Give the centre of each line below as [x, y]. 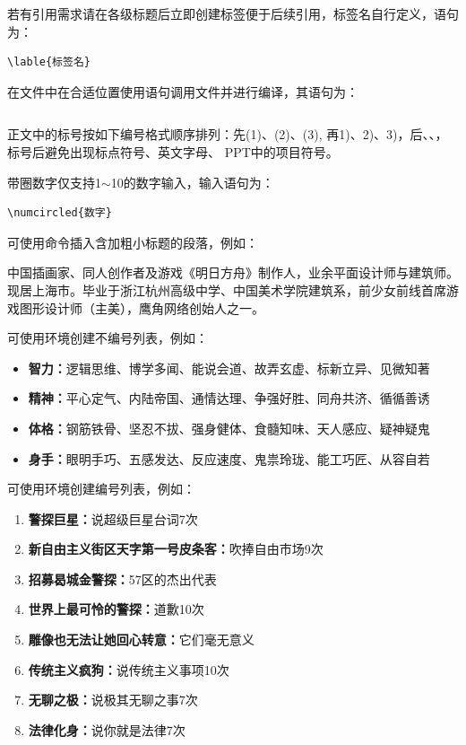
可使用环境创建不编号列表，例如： [108, 338]
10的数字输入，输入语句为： [192, 182]
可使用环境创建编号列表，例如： [101, 489]
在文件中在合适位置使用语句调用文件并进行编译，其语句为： [183, 91]
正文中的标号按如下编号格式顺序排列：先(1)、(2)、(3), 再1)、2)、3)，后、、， [228, 134]
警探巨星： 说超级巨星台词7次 [113, 518]
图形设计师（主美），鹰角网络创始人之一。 [142, 307]
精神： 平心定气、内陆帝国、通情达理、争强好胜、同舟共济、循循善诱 [229, 398]
